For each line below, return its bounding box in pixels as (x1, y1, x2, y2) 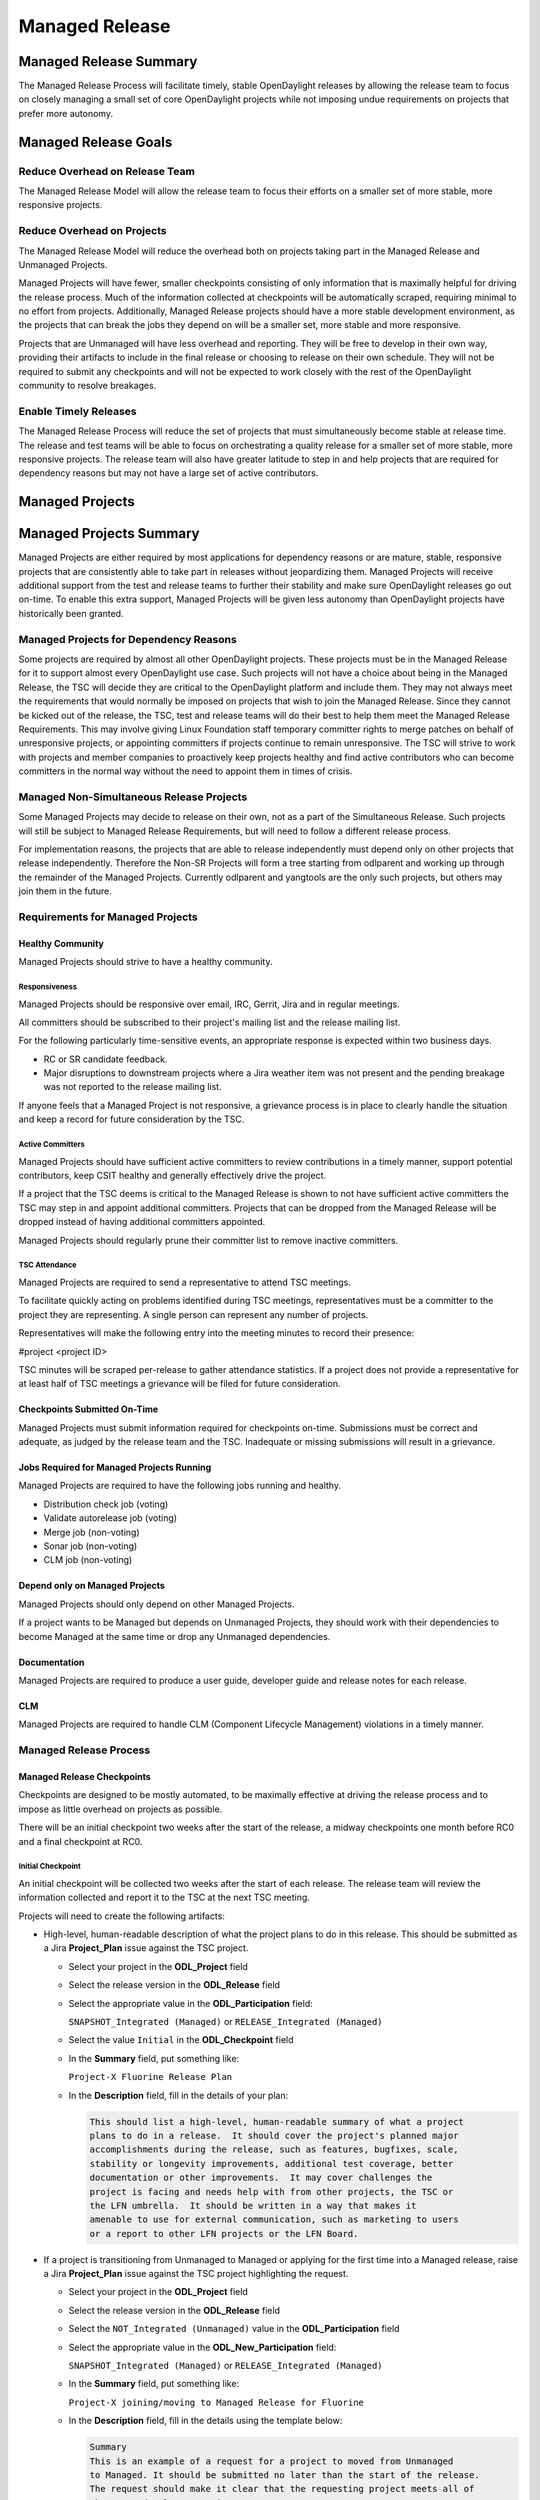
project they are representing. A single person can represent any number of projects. (18, 1308, 369, 1320)
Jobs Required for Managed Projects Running (18, 1461, 212, 1474)
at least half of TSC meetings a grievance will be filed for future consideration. (18, 1378, 341, 1390)
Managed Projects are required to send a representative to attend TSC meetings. (18, 1276, 352, 1288)
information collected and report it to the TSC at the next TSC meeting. (18, 1891, 310, 1904)
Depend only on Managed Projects (18, 1580, 165, 1592)
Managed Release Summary (18, 53, 198, 70)
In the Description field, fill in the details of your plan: (68, 2089, 289, 2101)
